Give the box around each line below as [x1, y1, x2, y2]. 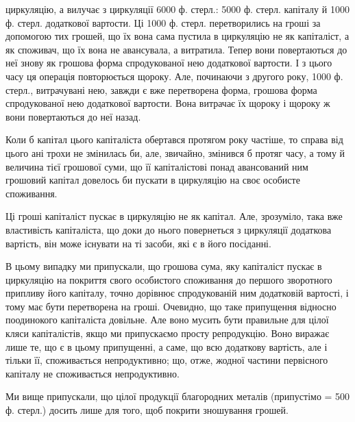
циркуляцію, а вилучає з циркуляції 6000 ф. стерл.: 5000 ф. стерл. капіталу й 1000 [5, 2, 350, 16]
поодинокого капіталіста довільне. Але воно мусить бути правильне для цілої [5, 312, 329, 327]
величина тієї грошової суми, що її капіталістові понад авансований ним [5, 159, 308, 173]
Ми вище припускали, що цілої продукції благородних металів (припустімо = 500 [5, 389, 350, 404]
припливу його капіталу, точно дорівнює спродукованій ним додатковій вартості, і [5, 286, 349, 300]
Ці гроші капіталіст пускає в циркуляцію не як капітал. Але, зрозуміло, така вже [5, 209, 343, 223]
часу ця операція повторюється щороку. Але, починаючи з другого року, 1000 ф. [5, 69, 343, 83]
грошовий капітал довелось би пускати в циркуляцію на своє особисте [5, 173, 300, 187]
